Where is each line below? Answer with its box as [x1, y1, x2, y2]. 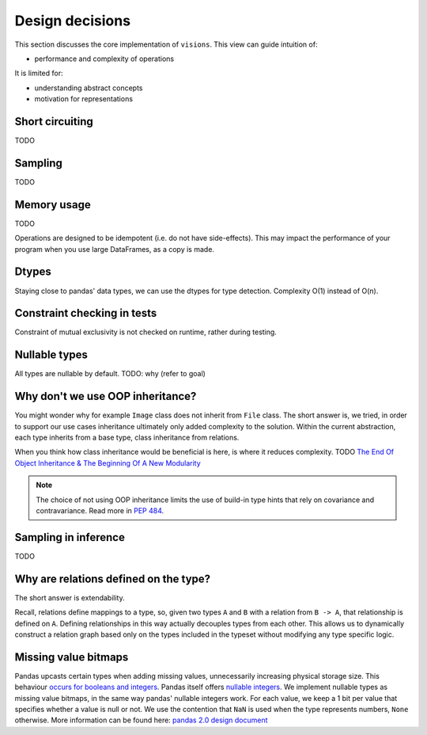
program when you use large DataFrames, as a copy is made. [14, 244, 215, 253]
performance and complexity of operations [34, 54, 174, 63]
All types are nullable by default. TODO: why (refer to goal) [14, 369, 206, 379]
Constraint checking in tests [14, 307, 157, 320]
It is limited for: [14, 68, 63, 78]
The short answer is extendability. [14, 592, 126, 602]
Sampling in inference [14, 531, 126, 544]
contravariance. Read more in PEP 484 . [36, 505, 164, 515]
